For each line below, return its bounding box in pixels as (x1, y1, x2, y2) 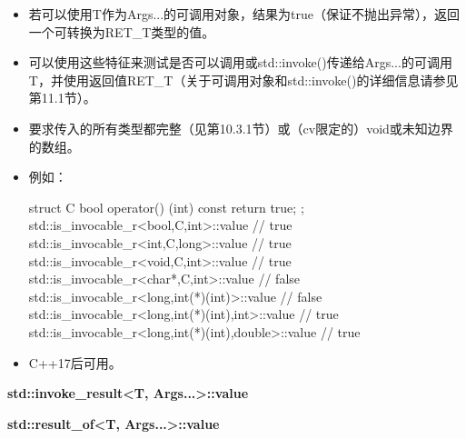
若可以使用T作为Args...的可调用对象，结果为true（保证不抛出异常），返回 (28, 5, 461, 23)
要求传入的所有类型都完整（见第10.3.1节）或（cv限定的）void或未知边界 (28, 118, 453, 137)
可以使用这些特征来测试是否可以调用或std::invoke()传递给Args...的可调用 (28, 53, 452, 72)
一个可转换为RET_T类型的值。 (28, 22, 215, 41)
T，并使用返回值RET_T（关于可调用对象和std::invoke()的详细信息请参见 (28, 70, 459, 89)
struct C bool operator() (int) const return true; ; (28, 197, 304, 216)
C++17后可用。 (28, 353, 122, 372)
